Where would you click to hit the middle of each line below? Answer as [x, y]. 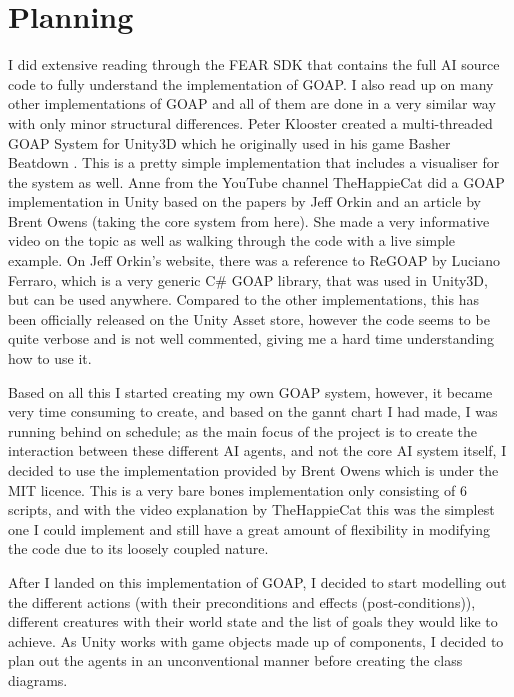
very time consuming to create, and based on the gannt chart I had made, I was [253, 411]
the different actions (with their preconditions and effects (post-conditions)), [242, 601]
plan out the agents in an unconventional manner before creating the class [235, 660]
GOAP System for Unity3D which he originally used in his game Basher [229, 142]
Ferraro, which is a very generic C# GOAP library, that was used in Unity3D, [248, 279]
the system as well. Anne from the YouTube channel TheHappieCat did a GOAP [256, 181]
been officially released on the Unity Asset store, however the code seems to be [249, 318]
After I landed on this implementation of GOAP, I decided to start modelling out [257, 581]
